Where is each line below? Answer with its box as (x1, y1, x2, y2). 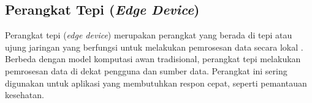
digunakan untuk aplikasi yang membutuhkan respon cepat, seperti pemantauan (5, 76, 307, 89)
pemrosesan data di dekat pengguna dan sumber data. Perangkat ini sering (5, 64, 287, 77)
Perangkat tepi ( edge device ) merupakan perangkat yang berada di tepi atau (5, 29, 292, 41)
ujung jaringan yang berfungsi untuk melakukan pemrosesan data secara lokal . (5, 40, 303, 53)
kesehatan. (5, 88, 44, 101)
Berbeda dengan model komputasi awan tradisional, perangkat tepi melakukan (5, 52, 301, 65)
